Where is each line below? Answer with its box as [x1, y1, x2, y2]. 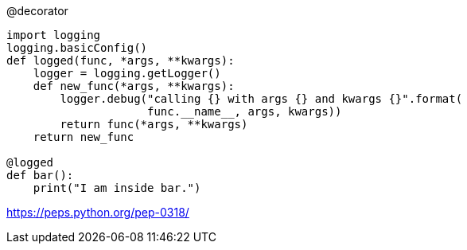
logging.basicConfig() [6, 41, 148, 54]
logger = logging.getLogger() [33, 67, 221, 80]
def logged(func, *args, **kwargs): [6, 54, 235, 67]
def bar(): [6, 169, 74, 182]
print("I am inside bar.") [33, 182, 201, 194]
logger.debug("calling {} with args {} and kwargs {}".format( [60, 92, 463, 105]
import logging [6, 29, 101, 41]
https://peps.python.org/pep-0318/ [6, 205, 189, 219]
